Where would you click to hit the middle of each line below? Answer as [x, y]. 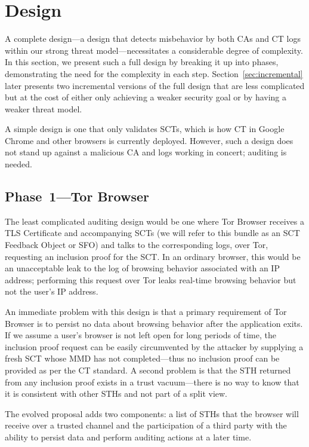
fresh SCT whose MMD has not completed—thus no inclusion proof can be [142, 358]
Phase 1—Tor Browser [77, 196]
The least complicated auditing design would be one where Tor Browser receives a [154, 221]
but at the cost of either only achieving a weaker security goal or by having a [146, 97]
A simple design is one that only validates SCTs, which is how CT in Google [145, 129]
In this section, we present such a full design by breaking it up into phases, [142, 62]
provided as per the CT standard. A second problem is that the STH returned [148, 370]
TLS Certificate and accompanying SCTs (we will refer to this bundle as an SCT [152, 233]
